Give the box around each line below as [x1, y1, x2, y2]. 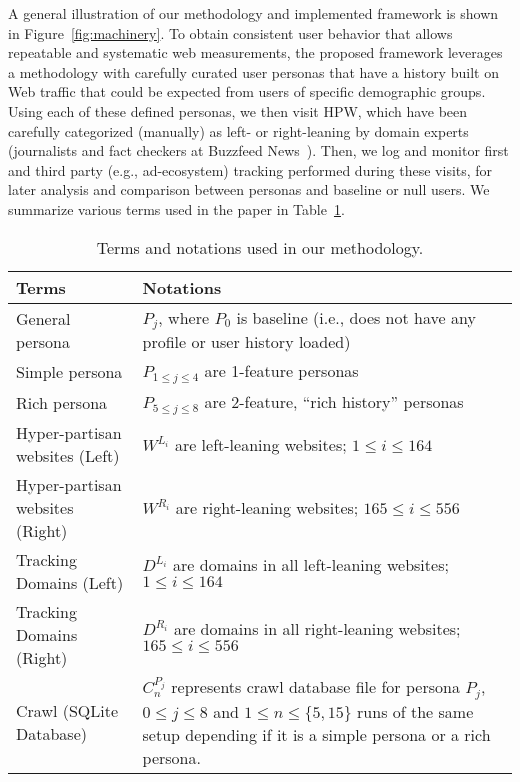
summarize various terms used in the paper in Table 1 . [8, 198, 345, 219]
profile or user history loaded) [142, 330, 351, 354]
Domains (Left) [16, 571, 124, 595]
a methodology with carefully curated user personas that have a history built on [8, 61, 499, 82]
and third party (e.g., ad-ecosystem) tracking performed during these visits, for [8, 159, 493, 180]
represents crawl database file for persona [171, 675, 460, 699]
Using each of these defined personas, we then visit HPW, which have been [8, 100, 468, 121]
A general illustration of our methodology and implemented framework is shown [8, 3, 499, 23]
